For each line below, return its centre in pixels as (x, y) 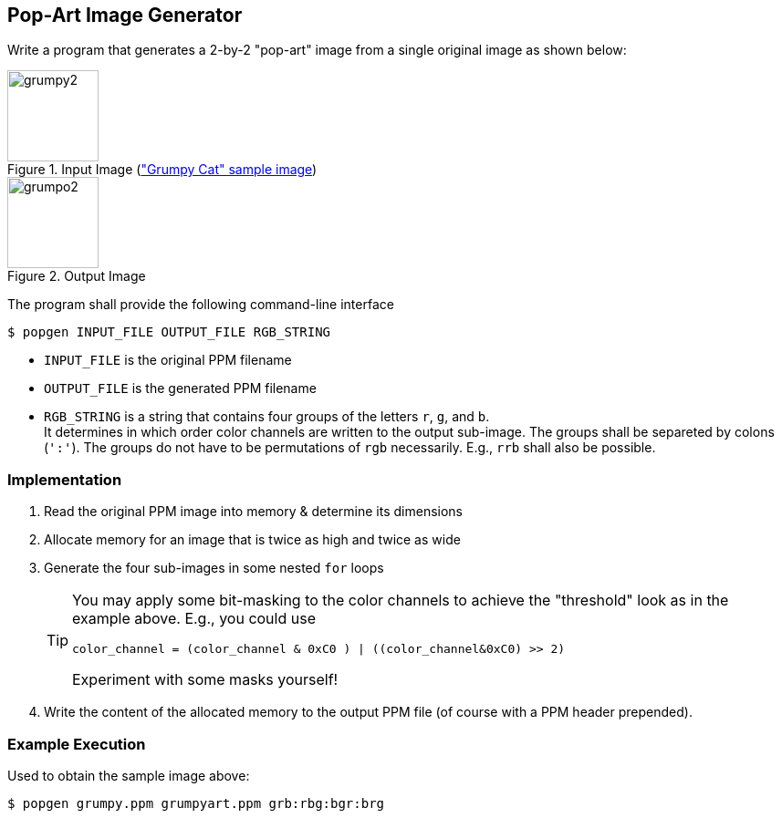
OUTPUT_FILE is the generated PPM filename (180, 388)
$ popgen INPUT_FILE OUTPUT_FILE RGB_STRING (169, 332)
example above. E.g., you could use (194, 619)
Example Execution (77, 744)
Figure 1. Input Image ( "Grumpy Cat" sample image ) (162, 170)
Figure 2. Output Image (77, 276)
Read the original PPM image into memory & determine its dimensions (254, 512)
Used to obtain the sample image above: (129, 775)
